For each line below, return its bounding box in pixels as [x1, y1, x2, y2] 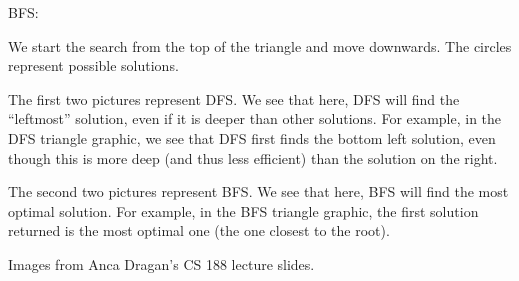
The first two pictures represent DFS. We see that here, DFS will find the [8, 88, 460, 109]
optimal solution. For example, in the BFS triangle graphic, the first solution [8, 200, 479, 221]
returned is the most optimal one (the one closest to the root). [8, 220, 390, 241]
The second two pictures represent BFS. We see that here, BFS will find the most [8, 181, 509, 202]
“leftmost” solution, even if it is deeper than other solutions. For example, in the [8, 108, 502, 129]
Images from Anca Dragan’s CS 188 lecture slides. [8, 253, 315, 274]
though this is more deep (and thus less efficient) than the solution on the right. [8, 147, 498, 168]
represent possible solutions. [8, 55, 179, 76]
